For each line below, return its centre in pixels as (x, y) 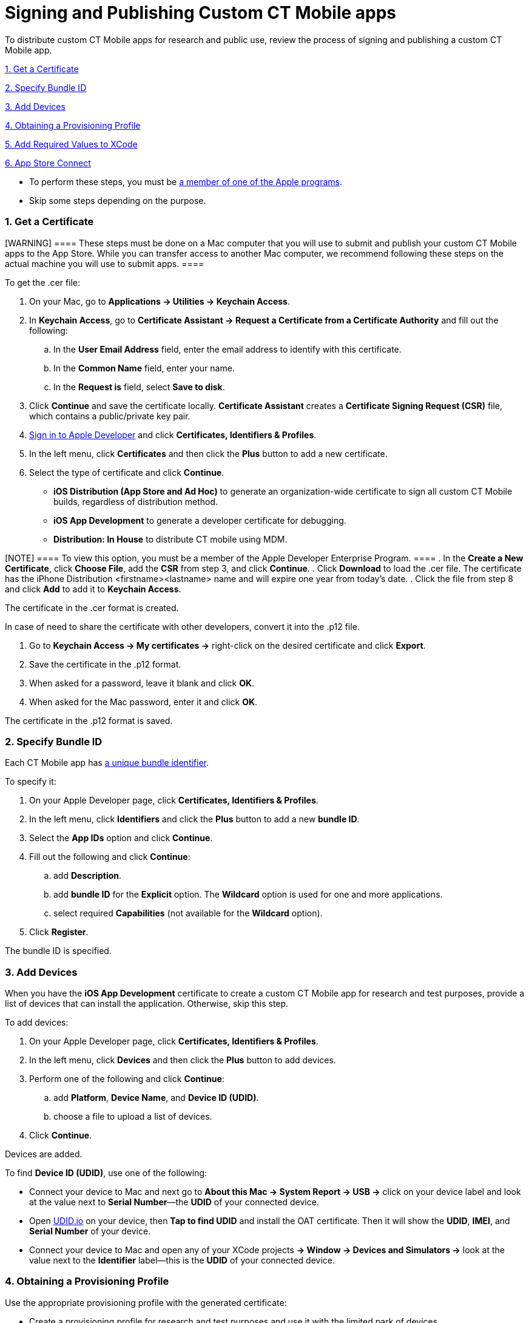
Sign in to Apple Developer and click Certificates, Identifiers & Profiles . (173, 435)
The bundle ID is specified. (58, 951)
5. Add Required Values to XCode (71, 144)
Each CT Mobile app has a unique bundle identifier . (107, 763)
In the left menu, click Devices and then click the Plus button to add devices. (183, 1060)
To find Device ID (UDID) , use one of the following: (106, 1173)
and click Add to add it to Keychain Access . (93, 589)
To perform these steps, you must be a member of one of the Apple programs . (186, 181)
